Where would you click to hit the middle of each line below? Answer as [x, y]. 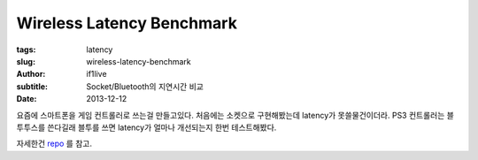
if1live [96, 74]
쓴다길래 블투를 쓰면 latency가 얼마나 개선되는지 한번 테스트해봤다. [162, 127]
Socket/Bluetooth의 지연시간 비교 [145, 86]
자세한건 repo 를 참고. [54, 144]
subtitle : [32, 86]
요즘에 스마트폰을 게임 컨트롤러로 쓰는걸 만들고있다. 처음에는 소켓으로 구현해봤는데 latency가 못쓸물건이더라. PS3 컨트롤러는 [231, 115]
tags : [26, 50]
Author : [31, 74]
